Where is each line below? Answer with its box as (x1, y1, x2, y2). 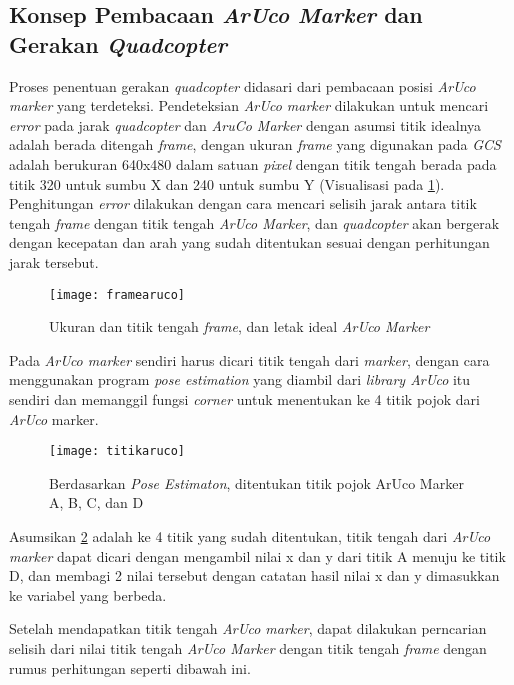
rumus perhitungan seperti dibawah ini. (9, 657, 251, 678)
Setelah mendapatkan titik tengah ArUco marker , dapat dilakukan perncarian (9, 618, 487, 639)
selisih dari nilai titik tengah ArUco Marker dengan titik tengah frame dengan (9, 637, 487, 658)
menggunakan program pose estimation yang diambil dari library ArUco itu (9, 369, 471, 390)
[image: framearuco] (49, 287, 186, 302)
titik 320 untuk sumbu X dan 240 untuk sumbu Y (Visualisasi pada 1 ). (9, 173, 445, 194)
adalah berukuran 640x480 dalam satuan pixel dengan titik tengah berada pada (9, 153, 497, 174)
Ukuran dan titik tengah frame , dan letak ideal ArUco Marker (49, 316, 430, 337)
